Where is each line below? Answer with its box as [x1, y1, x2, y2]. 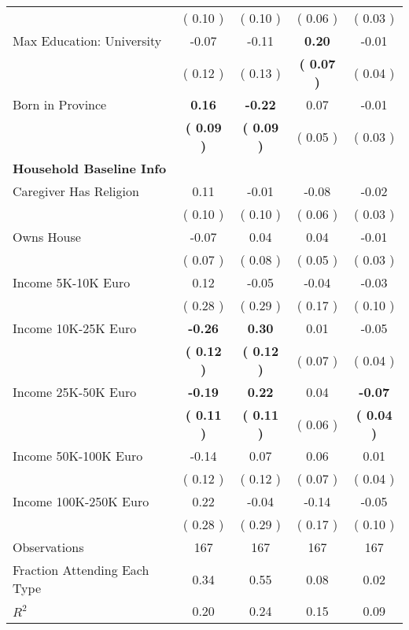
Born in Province [13, 95, 107, 113]
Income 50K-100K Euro [13, 447, 143, 465]
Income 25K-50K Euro [13, 383, 137, 401]
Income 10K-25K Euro [13, 319, 137, 337]
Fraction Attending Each [13, 561, 149, 579]
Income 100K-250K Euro [13, 492, 149, 510]
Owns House [13, 228, 81, 246]
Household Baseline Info [13, 159, 167, 177]
